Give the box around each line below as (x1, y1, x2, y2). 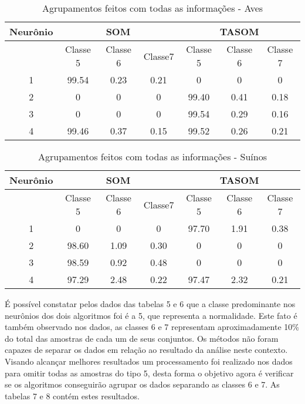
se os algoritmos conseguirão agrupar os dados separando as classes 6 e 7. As (5, 378, 280, 390)
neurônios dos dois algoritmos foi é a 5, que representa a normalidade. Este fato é (5, 309, 297, 321)
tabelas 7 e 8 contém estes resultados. (5, 389, 140, 402)
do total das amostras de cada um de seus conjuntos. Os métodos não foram (5, 332, 279, 344)
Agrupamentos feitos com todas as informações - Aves (42, 1, 263, 15)
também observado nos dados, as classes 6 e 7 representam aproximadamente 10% (5, 321, 299, 333)
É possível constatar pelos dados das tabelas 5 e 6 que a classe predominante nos (5, 298, 296, 309)
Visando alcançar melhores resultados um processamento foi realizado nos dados (5, 355, 293, 367)
